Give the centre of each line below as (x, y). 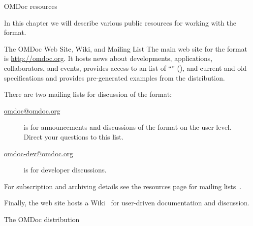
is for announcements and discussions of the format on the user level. (128, 127)
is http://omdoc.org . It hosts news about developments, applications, (108, 58)
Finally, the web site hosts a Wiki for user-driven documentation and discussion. (127, 203)
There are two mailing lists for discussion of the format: (88, 94)
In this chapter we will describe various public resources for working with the (120, 22)
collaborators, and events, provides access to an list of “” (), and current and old (125, 68)
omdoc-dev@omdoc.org (39, 153)
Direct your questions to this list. (74, 136)
